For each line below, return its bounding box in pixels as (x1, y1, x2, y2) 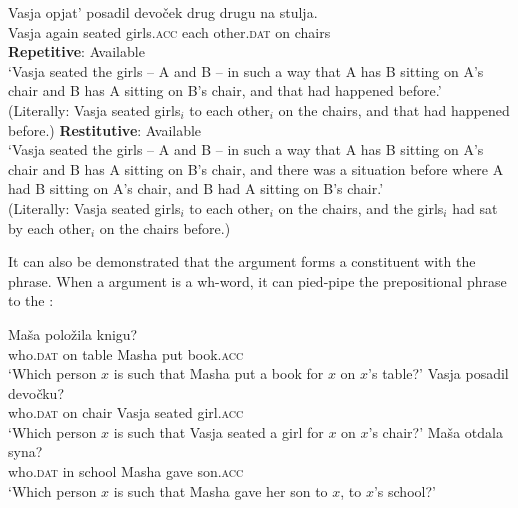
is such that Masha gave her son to (113, 480, 328, 501)
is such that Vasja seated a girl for (113, 421, 324, 442)
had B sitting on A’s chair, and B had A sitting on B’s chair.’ (8, 178, 384, 199)
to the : (8, 290, 54, 311)
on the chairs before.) (99, 217, 231, 238)
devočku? (8, 382, 64, 403)
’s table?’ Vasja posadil (368, 363, 509, 384)
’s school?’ (373, 480, 436, 501)
